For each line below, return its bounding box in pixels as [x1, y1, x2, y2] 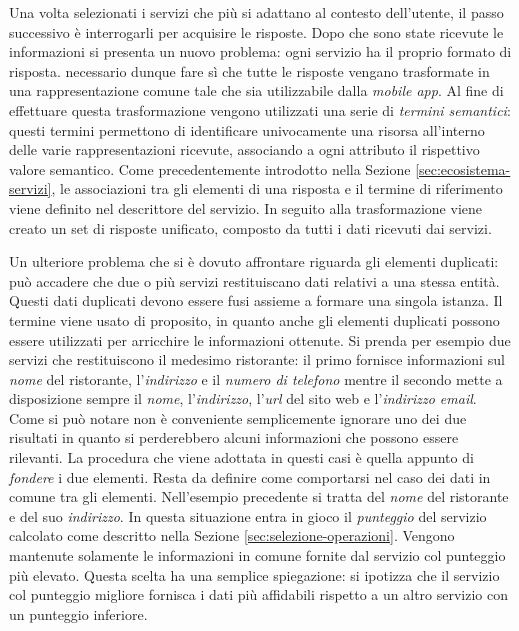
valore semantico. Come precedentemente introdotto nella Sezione [9, 158, 411, 179]
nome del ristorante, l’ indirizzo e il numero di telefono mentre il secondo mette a [9, 368, 503, 389]
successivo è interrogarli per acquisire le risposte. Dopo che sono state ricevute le [9, 21, 504, 42]
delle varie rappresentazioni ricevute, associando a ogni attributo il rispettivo [9, 139, 480, 160]
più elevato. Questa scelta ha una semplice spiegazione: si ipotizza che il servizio [9, 564, 500, 585]
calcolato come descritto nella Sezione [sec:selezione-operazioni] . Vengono [9, 525, 455, 546]
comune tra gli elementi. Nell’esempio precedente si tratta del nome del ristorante [9, 486, 509, 507]
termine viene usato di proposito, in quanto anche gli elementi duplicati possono [9, 309, 500, 330]
